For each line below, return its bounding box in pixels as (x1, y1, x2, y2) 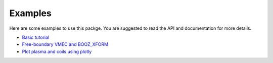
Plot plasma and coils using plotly (22, 48, 92, 54)
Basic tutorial (22, 34, 50, 40)
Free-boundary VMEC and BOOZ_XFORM (22, 41, 109, 47)
